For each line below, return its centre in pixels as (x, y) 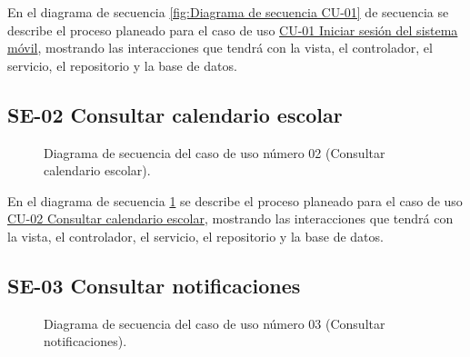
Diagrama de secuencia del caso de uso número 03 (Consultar (215, 323)
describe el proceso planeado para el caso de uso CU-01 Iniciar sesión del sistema (233, 30)
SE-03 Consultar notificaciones (154, 285)
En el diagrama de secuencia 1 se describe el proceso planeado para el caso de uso (235, 200)
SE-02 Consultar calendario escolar (175, 114)
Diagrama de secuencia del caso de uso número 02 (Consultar (215, 152)
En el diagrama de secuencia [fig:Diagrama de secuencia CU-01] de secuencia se (228, 12)
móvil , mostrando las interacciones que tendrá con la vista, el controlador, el (220, 48)
